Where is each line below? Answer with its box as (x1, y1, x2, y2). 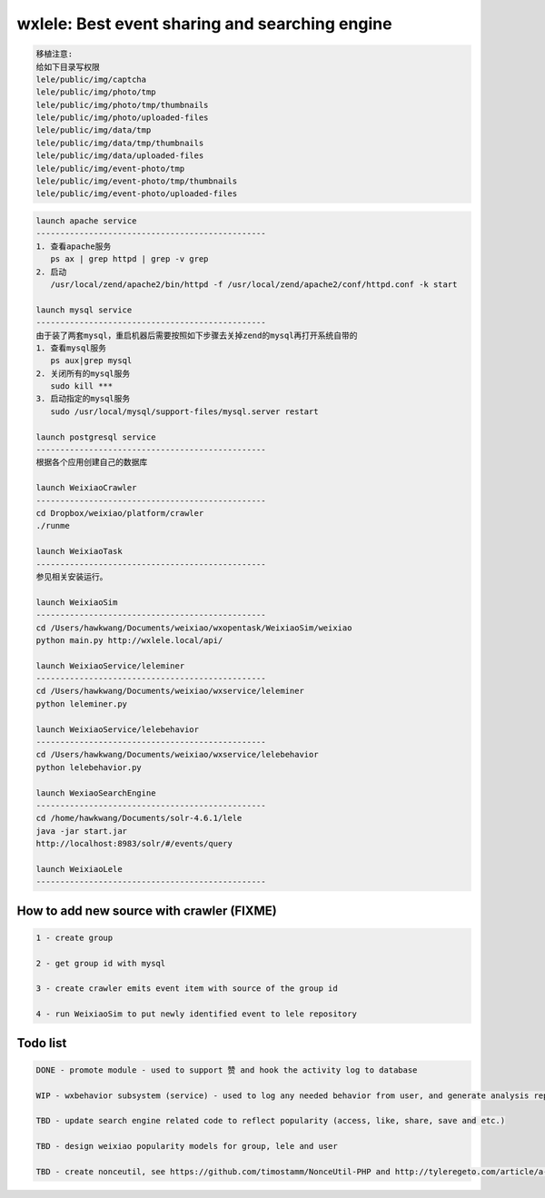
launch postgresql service (35, 431, 156, 442)
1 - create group (35, 932, 114, 943)
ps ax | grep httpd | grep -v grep (50, 254, 209, 264)
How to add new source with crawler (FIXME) (16, 903, 277, 918)
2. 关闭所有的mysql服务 (35, 368, 131, 379)
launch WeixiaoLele (35, 864, 123, 874)
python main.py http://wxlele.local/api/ (35, 635, 223, 645)
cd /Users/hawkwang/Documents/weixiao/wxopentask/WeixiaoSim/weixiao (35, 622, 352, 633)
